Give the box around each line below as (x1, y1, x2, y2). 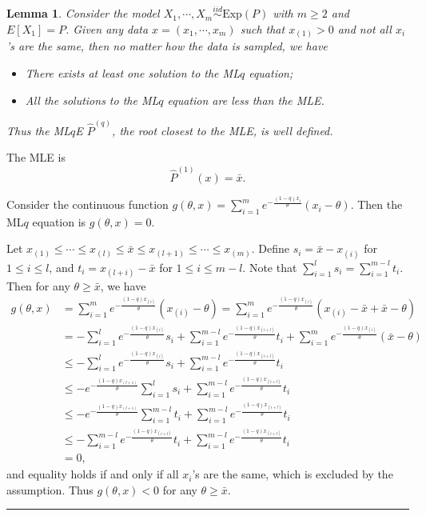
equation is (32, 213, 86, 230)
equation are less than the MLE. (167, 91, 324, 108)
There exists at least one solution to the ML (25, 64, 240, 81)
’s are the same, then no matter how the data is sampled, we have (6, 38, 328, 54)
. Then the (350, 196, 403, 213)
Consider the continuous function (6, 196, 169, 213)
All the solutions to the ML (25, 91, 159, 108)
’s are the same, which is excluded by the (192, 466, 393, 482)
